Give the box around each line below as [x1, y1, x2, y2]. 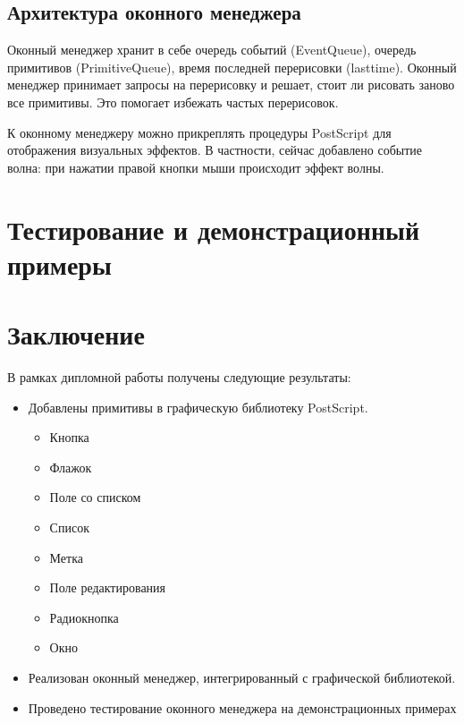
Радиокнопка [49, 608, 119, 626]
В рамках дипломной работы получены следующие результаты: [7, 368, 351, 387]
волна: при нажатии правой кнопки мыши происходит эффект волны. [7, 157, 384, 176]
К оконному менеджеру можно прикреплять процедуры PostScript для [7, 123, 392, 141]
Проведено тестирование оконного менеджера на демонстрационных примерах [28, 698, 457, 717]
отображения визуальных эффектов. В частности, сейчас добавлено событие [7, 140, 423, 159]
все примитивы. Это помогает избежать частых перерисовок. [7, 92, 339, 111]
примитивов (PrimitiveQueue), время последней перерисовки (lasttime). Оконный [7, 57, 457, 76]
